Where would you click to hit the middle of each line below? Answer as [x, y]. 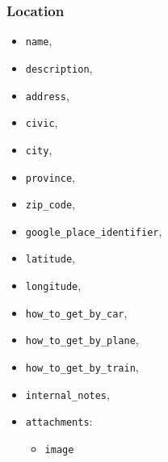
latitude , [50, 258]
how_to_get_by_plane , [82, 340]
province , [50, 176]
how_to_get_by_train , [82, 367]
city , [39, 149]
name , [39, 41]
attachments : [59, 421]
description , [59, 67]
